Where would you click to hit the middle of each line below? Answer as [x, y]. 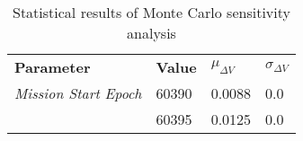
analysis [151, 33]
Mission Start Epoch [78, 93]
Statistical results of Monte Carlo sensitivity [151, 12]
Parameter [53, 67]
